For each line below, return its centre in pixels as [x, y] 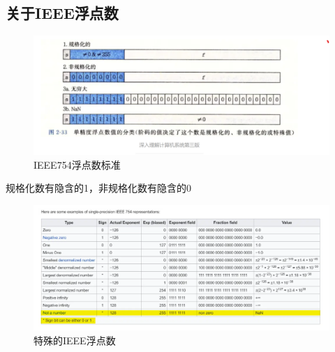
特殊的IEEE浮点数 [75, 340]
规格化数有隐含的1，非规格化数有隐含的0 [98, 188]
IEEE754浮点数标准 [77, 164]
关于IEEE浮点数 [62, 13]
